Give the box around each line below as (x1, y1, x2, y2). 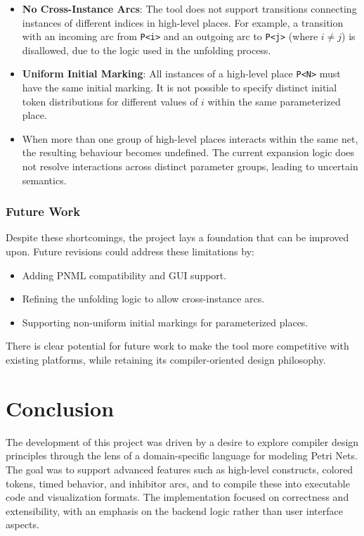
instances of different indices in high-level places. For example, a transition (22, 15, 344, 30)
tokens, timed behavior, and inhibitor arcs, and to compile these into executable (6, 476, 350, 490)
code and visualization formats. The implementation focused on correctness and (6, 490, 349, 504)
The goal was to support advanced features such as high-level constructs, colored (6, 461, 353, 476)
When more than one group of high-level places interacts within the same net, (22, 131, 358, 146)
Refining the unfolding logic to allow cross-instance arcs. (22, 291, 265, 306)
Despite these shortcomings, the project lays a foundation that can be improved (6, 230, 349, 245)
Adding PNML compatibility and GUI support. (22, 267, 227, 282)
